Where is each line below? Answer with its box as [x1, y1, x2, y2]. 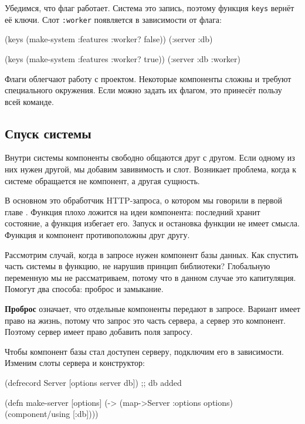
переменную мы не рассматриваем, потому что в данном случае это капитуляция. [5, 271, 296, 283]
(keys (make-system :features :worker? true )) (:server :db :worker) [5, 52, 241, 65]
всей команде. [5, 95, 54, 107]
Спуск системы [5, 124, 91, 142]
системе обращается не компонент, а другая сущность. [5, 174, 200, 186]
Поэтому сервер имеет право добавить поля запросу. [5, 325, 193, 338]
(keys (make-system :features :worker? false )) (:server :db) [5, 33, 213, 45]
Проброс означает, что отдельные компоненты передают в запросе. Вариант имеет [5, 303, 300, 315]
